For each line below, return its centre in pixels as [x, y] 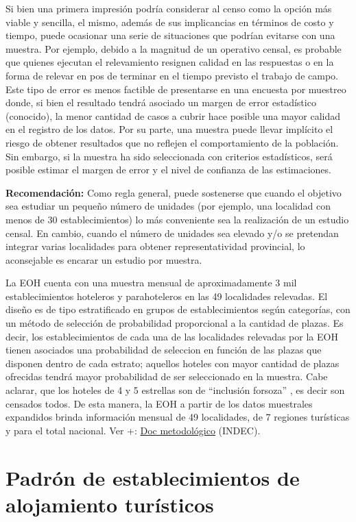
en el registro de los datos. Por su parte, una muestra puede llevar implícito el [169, 129]
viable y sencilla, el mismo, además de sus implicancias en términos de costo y [170, 22]
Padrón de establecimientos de [153, 477]
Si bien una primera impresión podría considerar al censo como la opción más [169, 8]
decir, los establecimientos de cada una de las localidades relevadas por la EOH [172, 336]
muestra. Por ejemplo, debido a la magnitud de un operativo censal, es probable [174, 48]
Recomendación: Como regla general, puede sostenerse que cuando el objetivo [174, 192]
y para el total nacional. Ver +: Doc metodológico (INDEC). [133, 430]
